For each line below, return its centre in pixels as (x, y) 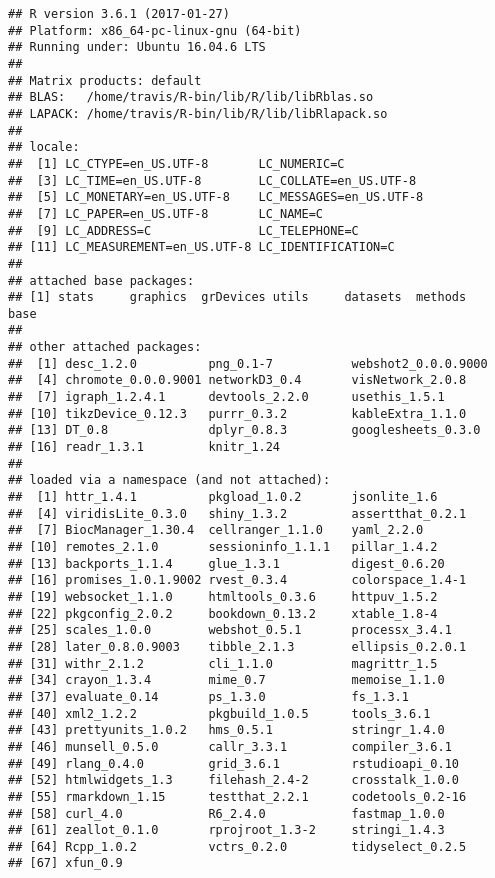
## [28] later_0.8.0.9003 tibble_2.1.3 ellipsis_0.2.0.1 (237, 646)
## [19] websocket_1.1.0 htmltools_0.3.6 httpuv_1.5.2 (223, 596)
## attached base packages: (101, 280)
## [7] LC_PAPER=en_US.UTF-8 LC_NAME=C (165, 213)
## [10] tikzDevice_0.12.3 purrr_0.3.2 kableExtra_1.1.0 (237, 413)
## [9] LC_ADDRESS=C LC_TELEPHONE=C (183, 230)
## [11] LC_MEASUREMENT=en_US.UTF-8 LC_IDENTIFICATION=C (201, 247)
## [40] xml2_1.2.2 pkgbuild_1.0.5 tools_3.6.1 (219, 713)
